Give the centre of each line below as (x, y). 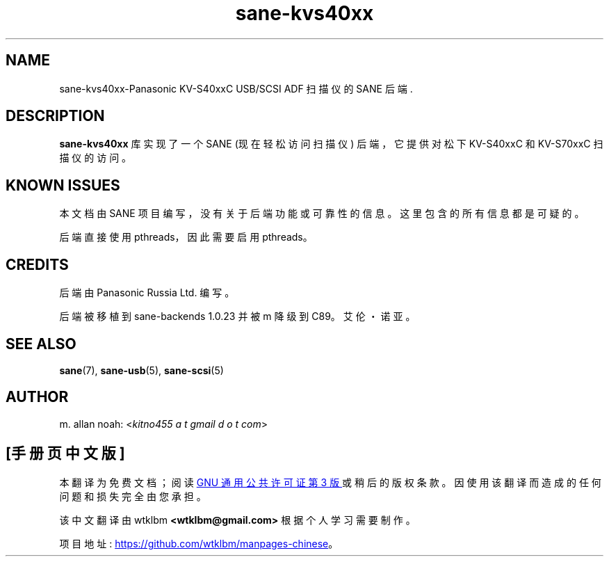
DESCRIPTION (55, 116)
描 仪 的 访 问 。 (96, 158)
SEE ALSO (41, 344)
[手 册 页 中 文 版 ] (65, 453)
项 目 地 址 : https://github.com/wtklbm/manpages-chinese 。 (199, 543)
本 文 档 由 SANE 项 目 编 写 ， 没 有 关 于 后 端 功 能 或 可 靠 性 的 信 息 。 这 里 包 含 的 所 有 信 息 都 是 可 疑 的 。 (322, 214)
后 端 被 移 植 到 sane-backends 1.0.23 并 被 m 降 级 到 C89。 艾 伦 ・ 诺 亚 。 (237, 316)
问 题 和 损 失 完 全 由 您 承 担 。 (133, 496)
